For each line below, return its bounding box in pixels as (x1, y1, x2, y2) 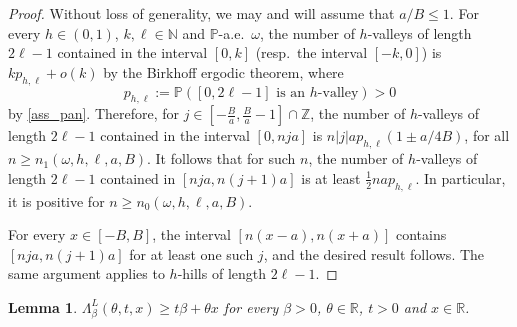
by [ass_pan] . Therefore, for (8, 103, 180, 124)
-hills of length (177, 263, 267, 284)
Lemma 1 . (8, 296, 78, 317)
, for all (464, 125, 510, 146)
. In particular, (415, 167, 506, 188)
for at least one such (129, 243, 254, 264)
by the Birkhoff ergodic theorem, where (103, 61, 344, 82)
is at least (301, 167, 361, 188)
